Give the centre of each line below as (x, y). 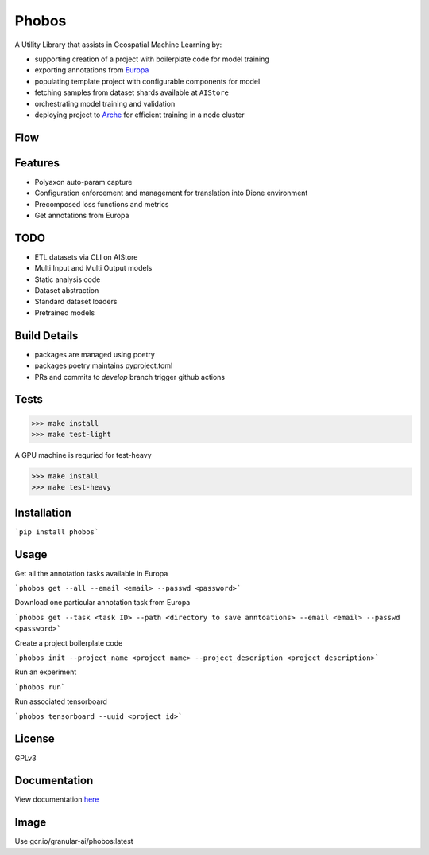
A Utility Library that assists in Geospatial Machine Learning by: (118, 45)
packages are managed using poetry (95, 354)
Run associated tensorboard (61, 701)
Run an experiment (46, 672)
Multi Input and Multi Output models (93, 268)
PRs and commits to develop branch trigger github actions (130, 377)
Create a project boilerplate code (69, 643)
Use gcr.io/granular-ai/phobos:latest (74, 841)
